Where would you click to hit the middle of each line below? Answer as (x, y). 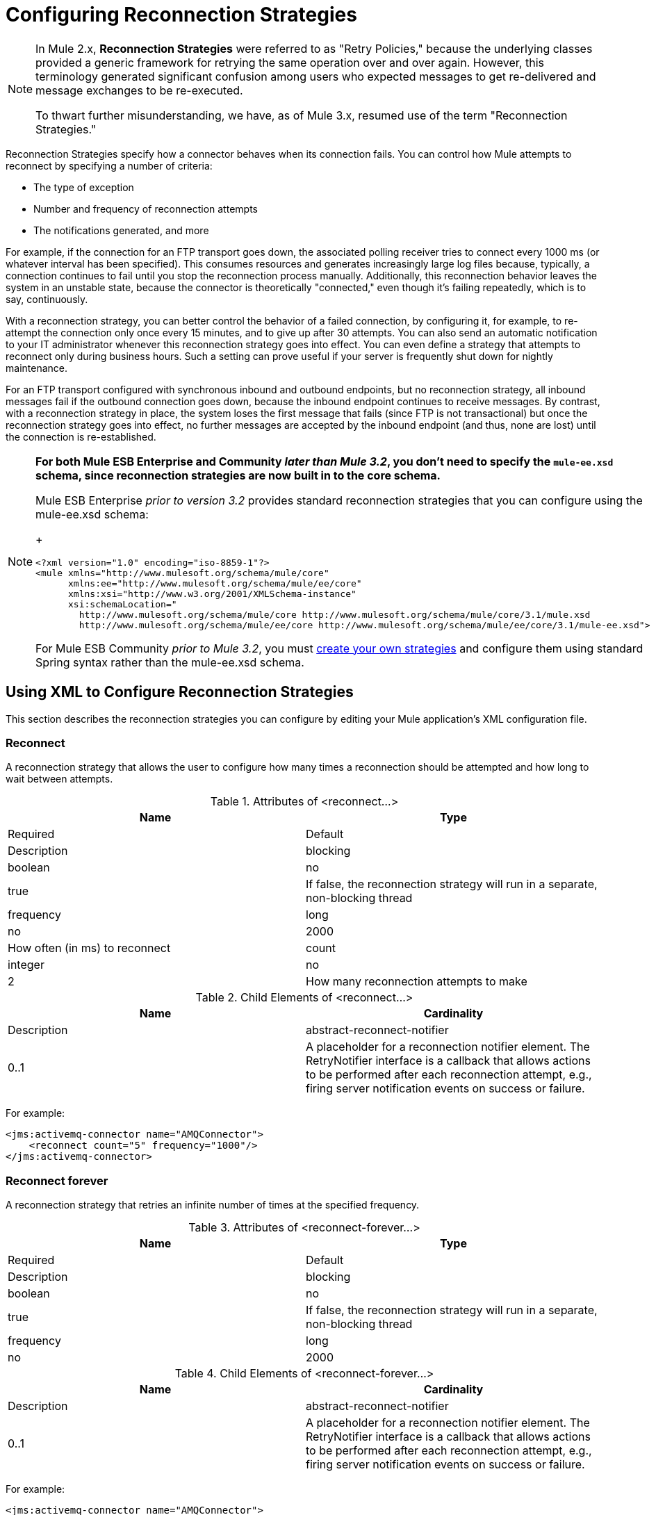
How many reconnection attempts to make (417, 982)
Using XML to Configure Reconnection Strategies (180, 692)
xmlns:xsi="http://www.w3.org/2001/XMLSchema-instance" (212, 593)
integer (26, 965)
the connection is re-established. (81, 436)
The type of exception (84, 187)
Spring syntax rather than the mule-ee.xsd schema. (170, 662)
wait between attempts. (59, 779)
